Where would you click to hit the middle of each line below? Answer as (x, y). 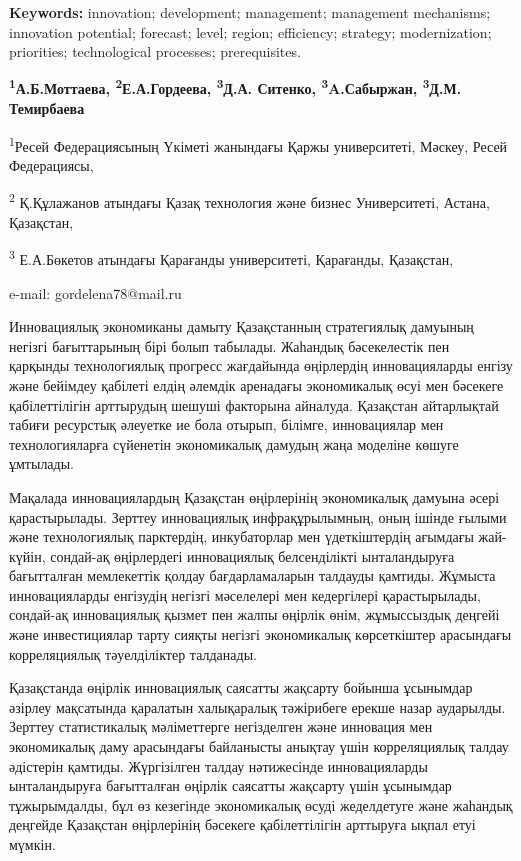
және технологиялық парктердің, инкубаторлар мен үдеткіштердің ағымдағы (241, 536)
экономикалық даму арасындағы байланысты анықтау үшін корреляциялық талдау (259, 746)
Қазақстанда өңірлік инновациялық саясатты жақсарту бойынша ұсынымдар (241, 687)
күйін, (27, 555)
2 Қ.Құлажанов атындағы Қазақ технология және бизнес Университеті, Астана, (249, 201)
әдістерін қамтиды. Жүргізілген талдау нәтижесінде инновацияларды (218, 765)
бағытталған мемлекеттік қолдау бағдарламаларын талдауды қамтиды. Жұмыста (252, 575)
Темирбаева (47, 108)
